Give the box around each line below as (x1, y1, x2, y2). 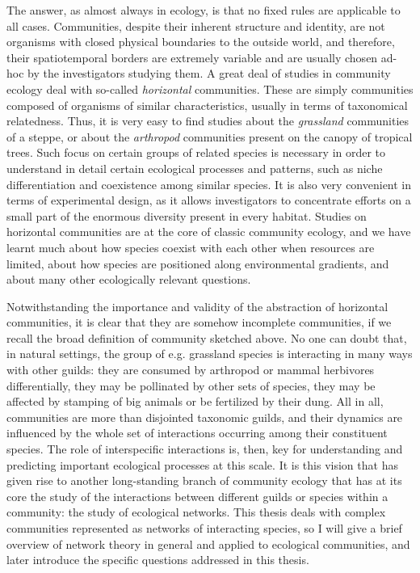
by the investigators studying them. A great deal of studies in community (27, 65, 391, 82)
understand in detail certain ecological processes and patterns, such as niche (6, 159, 383, 176)
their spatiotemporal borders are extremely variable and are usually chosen (6, 48, 378, 65)
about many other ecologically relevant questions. (6, 271, 251, 288)
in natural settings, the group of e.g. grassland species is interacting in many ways (6, 345, 413, 362)
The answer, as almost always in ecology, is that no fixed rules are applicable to (6, 2, 401, 18)
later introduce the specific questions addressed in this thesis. (6, 551, 309, 568)
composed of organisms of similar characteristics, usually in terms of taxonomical (6, 96, 408, 113)
